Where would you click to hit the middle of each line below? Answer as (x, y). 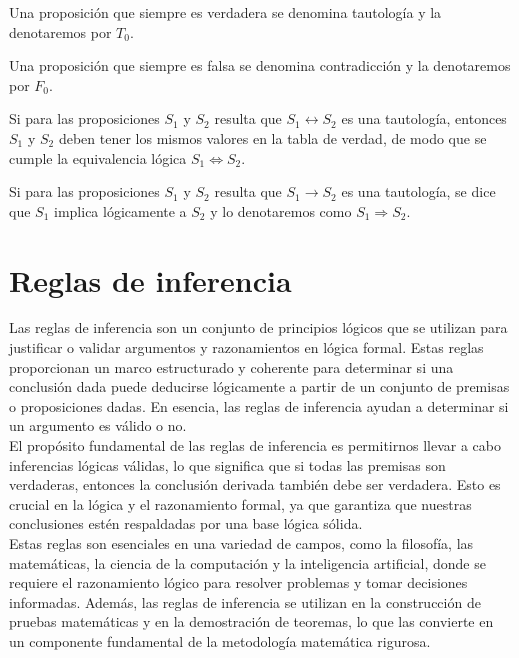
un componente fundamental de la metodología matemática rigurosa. (220, 640)
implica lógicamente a (120, 210)
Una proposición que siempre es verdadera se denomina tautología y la (225, 12)
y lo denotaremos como (281, 210)
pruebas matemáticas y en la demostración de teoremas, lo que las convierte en (251, 621)
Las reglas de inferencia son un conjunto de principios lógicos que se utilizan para (258, 327)
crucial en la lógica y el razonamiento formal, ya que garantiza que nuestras (240, 503)
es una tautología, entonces (424, 118)
